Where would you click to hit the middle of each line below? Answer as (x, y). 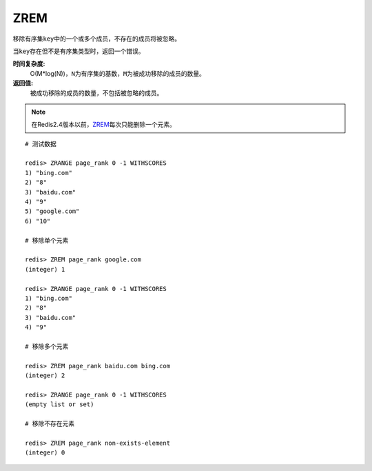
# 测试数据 (41, 144)
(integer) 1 (45, 269)
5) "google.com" (52, 211)
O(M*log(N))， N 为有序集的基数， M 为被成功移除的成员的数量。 (118, 73)
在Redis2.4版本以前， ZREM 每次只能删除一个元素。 (103, 125)
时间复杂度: (29, 64)
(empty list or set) (60, 404)
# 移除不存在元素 (50, 424)
